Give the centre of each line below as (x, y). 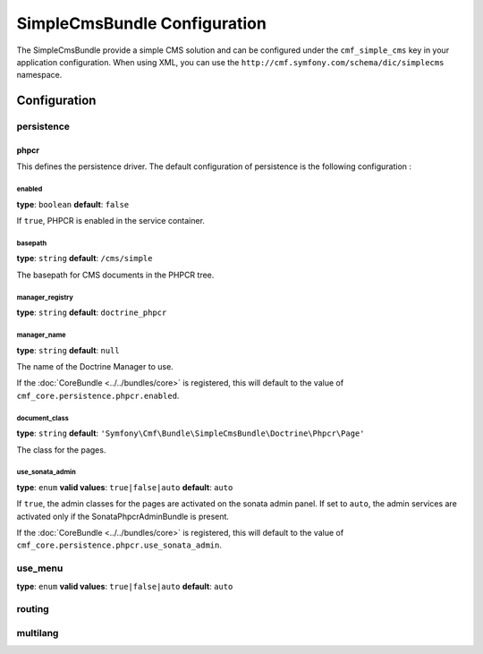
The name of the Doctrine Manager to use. (95, 366)
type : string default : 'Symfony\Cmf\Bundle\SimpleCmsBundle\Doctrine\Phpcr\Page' (191, 433)
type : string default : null (68, 350)
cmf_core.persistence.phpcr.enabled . (98, 395)
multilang (38, 633)
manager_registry (45, 297)
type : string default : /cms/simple (85, 259)
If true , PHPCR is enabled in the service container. (111, 221)
